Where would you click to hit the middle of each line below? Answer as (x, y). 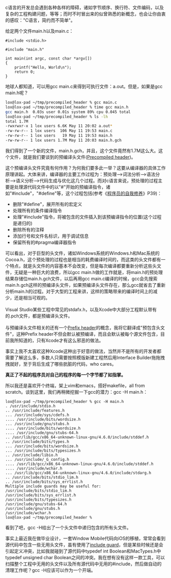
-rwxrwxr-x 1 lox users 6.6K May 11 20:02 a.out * (59, 126)
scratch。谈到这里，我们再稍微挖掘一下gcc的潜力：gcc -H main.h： (77, 392)
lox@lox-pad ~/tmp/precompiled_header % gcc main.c (61, 102)
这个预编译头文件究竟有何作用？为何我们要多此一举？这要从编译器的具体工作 (85, 168)
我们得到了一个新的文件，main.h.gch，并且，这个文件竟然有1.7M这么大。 (82, 150)
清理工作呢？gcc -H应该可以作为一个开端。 (50, 570)
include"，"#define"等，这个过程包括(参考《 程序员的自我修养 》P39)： (88, 193)
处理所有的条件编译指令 (37, 210)
